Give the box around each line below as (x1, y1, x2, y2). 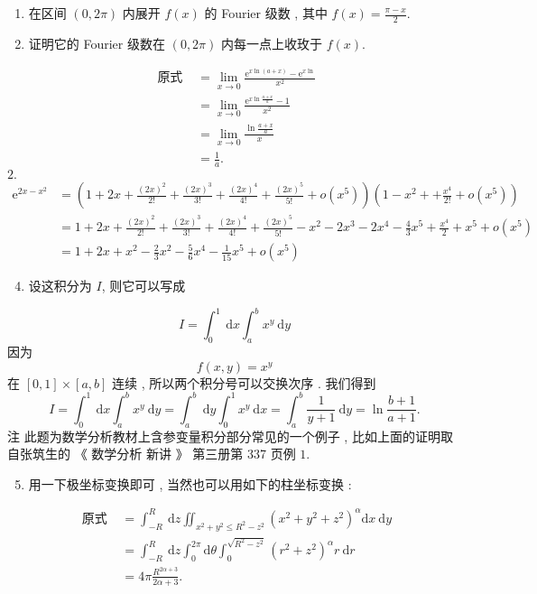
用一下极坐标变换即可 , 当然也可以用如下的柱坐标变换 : (28, 474, 352, 493)
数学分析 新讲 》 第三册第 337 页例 (91, 444, 296, 463)
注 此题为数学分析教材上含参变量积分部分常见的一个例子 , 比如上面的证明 (7, 426, 440, 445)
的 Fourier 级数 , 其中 (204, 4, 328, 22)
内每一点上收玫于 (220, 33, 322, 52)
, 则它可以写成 (101, 276, 186, 295)
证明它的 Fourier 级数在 (28, 33, 165, 52)
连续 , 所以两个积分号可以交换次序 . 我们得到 (112, 373, 376, 392)
